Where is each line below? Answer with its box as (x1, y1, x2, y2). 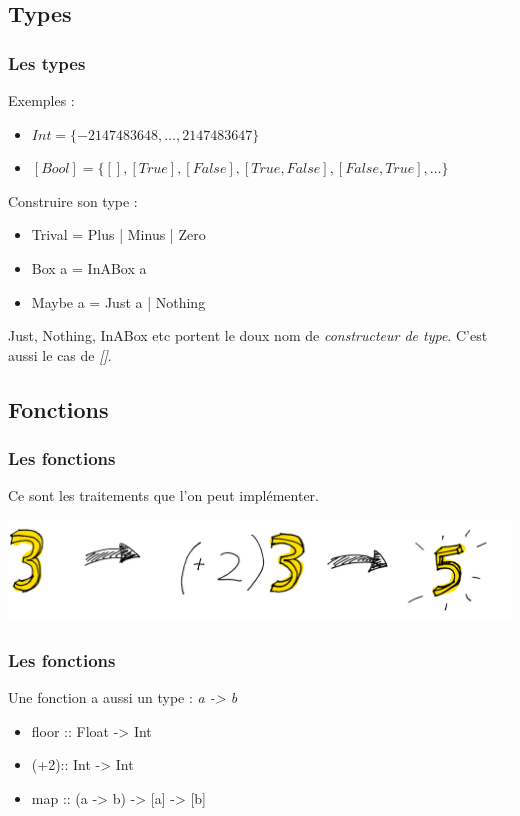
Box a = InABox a (31, 257, 147, 278)
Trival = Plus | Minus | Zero (31, 224, 206, 245)
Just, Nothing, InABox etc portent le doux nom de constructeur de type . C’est (8, 325, 488, 346)
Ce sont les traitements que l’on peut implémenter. (8, 485, 319, 506)
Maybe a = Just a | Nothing (31, 291, 206, 312)
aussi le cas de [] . (8, 344, 112, 365)
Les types (8, 50, 86, 75)
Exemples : (8, 90, 75, 110)
